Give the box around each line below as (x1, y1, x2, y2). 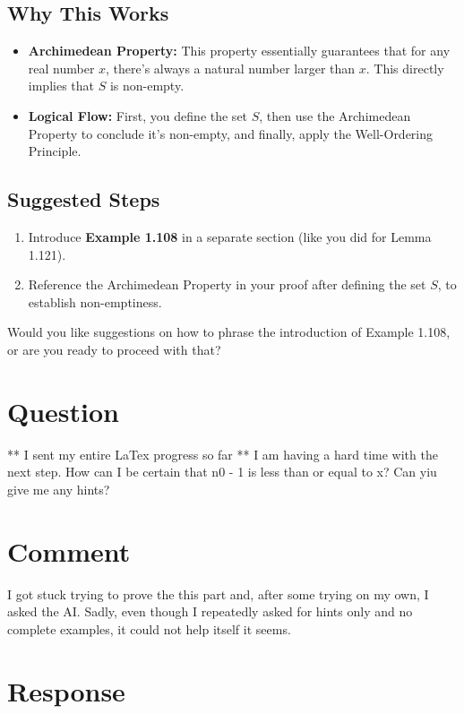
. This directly (365, 58, 444, 77)
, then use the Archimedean (259, 106, 411, 125)
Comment (7, 532, 131, 569)
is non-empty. (109, 76, 185, 95)
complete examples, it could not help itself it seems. (7, 619, 291, 638)
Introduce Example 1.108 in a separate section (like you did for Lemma (28, 227, 432, 245)
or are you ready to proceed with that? (7, 340, 221, 358)
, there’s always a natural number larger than (106, 58, 356, 77)
